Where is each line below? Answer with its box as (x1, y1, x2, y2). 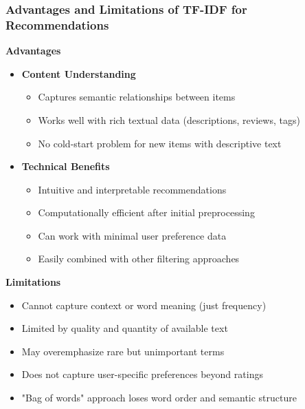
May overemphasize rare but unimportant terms (21, 344, 225, 358)
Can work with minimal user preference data (38, 228, 227, 242)
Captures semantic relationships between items (38, 90, 236, 104)
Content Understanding (21, 66, 136, 81)
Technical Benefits (21, 159, 110, 174)
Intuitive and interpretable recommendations (38, 182, 227, 196)
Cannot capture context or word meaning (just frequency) (21, 297, 267, 312)
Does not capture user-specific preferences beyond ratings (21, 367, 263, 381)
